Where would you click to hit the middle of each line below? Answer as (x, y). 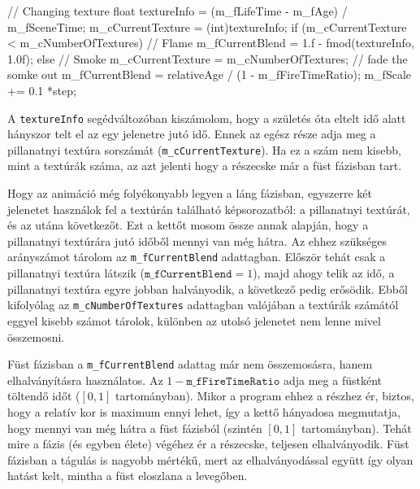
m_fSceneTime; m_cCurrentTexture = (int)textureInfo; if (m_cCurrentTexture (207, 26)
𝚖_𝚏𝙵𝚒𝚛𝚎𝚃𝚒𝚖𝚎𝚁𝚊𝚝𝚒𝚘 (233, 381)
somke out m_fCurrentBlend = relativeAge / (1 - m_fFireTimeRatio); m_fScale (209, 74)
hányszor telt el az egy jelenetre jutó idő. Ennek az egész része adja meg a (192, 134)
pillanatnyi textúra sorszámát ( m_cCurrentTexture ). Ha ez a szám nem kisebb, (204, 149)
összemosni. (36, 336)
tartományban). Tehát (356, 428)
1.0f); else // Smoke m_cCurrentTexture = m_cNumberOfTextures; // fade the (208, 58)
